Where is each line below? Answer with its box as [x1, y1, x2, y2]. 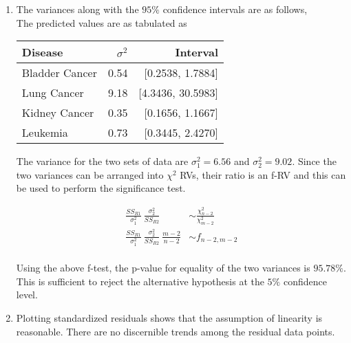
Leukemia [21, 124, 68, 141]
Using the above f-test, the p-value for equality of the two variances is [16, 261, 310, 275]
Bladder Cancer [21, 65, 97, 81]
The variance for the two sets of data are [16, 154, 189, 168]
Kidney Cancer [21, 104, 94, 121]
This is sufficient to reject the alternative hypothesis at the [16, 274, 264, 288]
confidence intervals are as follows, [162, 2, 308, 16]
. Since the [292, 154, 337, 168]
